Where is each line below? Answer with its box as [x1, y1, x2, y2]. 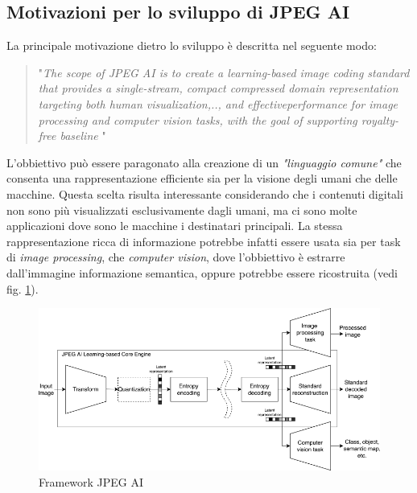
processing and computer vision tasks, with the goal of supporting [38, 111, 357, 128]
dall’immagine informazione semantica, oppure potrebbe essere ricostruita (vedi [6, 264, 398, 281]
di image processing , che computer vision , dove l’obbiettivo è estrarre [6, 249, 345, 265]
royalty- [361, 111, 399, 128]
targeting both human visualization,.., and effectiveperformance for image [38, 95, 398, 112]
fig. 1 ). [6, 280, 39, 297]
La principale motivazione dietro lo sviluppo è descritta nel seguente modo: [6, 37, 377, 54]
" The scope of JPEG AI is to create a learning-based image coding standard [38, 64, 410, 80]
